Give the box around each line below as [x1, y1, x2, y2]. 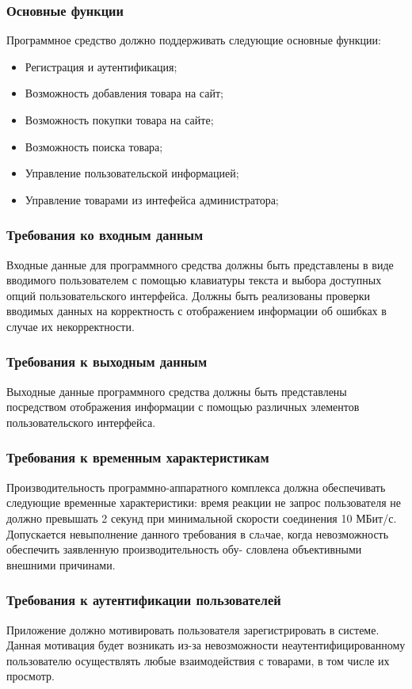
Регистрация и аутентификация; [25, 58, 177, 74]
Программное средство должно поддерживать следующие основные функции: [6, 32, 381, 48]
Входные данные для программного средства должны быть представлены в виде [6, 256, 394, 272]
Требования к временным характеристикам [6, 447, 269, 467]
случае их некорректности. [6, 318, 135, 334]
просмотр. [6, 668, 55, 684]
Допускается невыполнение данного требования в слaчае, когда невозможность [6, 525, 389, 542]
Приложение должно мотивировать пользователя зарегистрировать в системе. [6, 621, 380, 638]
